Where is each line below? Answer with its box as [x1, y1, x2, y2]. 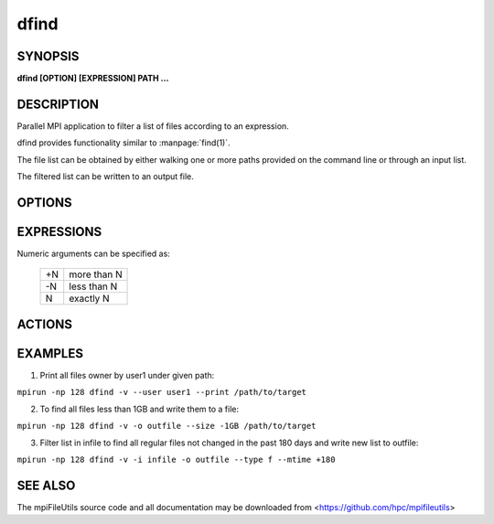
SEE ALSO [16, 477, 76, 493]
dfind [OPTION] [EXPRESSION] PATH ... [16, 73, 169, 84]
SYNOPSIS [16, 48, 80, 64]
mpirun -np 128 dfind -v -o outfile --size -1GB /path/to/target [16, 421, 317, 432]
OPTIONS [16, 195, 72, 210]
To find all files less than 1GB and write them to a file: [39, 403, 240, 414]
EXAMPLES [16, 346, 84, 361]
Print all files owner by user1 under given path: [39, 369, 215, 380]
